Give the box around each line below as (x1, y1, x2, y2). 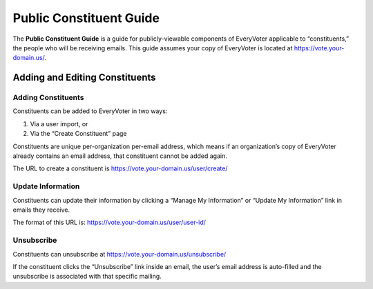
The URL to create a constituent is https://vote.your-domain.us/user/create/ (12, 164, 228, 172)
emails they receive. (12, 206, 70, 214)
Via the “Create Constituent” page (30, 130, 127, 138)
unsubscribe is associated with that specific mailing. (12, 272, 162, 281)
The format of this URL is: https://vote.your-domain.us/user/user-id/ (12, 218, 207, 227)
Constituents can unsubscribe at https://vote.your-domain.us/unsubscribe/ (12, 250, 227, 258)
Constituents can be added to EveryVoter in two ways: (12, 107, 168, 115)
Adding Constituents (12, 93, 84, 103)
